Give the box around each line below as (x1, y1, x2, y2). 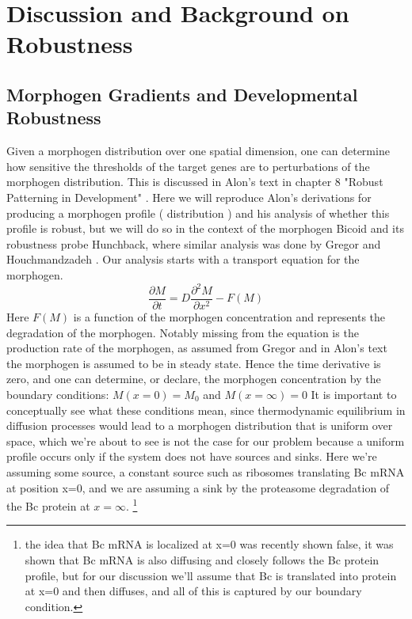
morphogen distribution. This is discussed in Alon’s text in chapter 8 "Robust (6, 173, 383, 190)
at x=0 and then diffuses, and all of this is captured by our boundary (25, 583, 362, 599)
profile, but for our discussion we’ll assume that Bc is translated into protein (25, 567, 397, 583)
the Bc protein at (6, 497, 90, 514)
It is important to (311, 386, 397, 403)
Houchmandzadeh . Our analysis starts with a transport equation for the (6, 251, 360, 268)
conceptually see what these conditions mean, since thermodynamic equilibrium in (6, 401, 406, 418)
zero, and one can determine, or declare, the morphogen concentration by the (6, 370, 381, 387)
